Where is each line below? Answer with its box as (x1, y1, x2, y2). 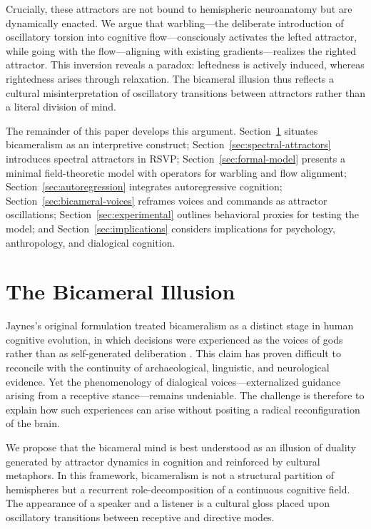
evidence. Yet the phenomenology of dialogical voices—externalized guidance (6, 374, 341, 389)
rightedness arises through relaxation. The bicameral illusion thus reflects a (6, 71, 335, 86)
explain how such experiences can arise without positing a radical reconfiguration (6, 401, 360, 416)
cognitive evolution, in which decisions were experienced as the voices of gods (6, 332, 343, 346)
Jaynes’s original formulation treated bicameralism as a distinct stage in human (6, 318, 354, 333)
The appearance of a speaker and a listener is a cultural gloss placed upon (6, 495, 330, 510)
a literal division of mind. (6, 99, 116, 114)
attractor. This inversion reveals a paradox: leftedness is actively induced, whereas (6, 57, 365, 72)
